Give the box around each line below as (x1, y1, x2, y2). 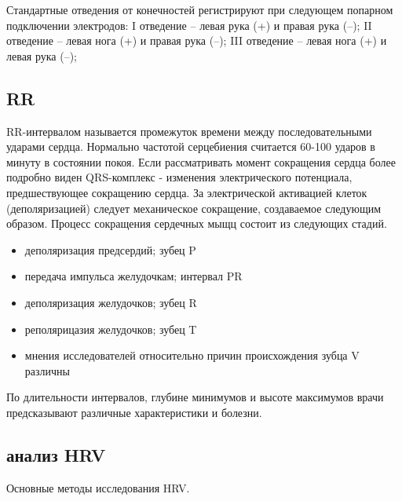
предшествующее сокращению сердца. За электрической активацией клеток (6, 184, 367, 200)
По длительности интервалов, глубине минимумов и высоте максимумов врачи (6, 389, 384, 405)
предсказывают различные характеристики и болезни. (6, 404, 262, 420)
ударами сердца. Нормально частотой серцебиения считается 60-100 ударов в (6, 138, 375, 155)
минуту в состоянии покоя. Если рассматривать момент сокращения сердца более (6, 153, 396, 170)
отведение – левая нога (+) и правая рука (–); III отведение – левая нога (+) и (6, 32, 387, 49)
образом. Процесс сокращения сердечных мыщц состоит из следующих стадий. (6, 215, 387, 232)
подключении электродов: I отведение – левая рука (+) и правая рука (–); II (6, 16, 372, 33)
